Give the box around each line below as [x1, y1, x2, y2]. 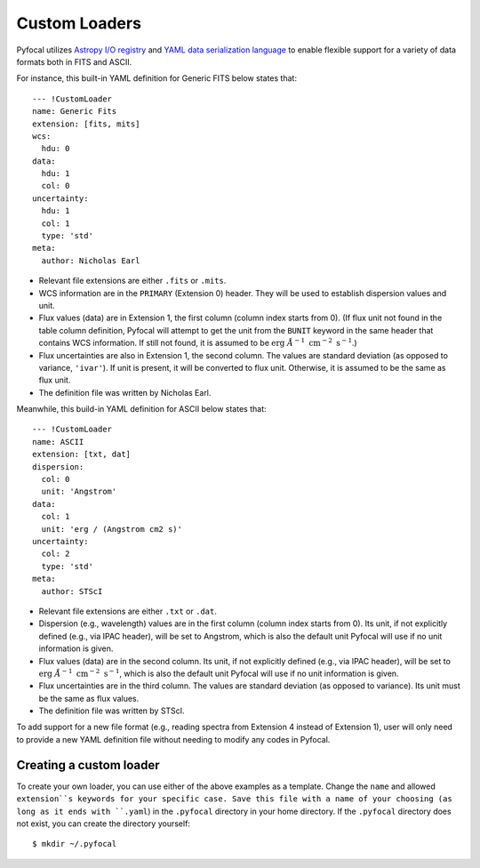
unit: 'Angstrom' [41, 486, 117, 497]
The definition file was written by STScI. [38, 705, 186, 716]
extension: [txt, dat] [32, 449, 132, 460]
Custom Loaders [16, 13, 142, 33]
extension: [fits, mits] [32, 118, 140, 129]
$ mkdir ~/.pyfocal [32, 839, 117, 849]
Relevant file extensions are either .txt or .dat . [38, 606, 217, 616]
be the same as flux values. [38, 693, 140, 703]
